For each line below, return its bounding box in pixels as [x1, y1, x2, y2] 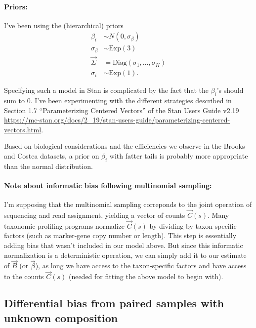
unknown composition [4, 310, 118, 325]
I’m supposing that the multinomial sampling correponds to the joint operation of [4, 199, 252, 209]
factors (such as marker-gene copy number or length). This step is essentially [4, 230, 237, 241]
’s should [216, 85, 244, 95]
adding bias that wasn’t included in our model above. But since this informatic [4, 240, 243, 250]
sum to [4, 95, 25, 105]
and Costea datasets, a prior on [4, 150, 99, 161]
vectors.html [4, 124, 42, 134]
